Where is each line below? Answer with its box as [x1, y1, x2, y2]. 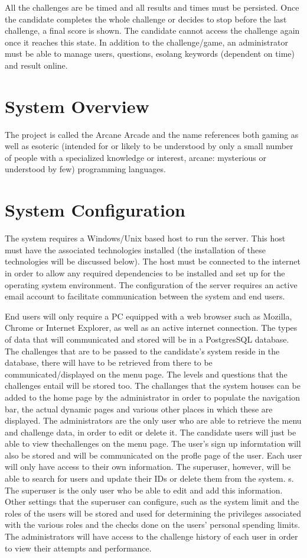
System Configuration [5, 198, 185, 222]
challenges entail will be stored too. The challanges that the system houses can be [5, 379, 301, 392]
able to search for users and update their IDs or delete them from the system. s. [5, 472, 294, 485]
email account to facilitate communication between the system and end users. [5, 290, 285, 302]
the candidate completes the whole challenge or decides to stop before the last [5, 12, 287, 25]
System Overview [5, 93, 149, 118]
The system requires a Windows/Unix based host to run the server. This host [5, 232, 286, 244]
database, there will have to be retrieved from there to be [5, 356, 213, 369]
